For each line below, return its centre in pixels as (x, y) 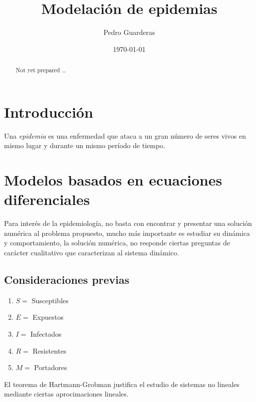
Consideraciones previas (67, 279)
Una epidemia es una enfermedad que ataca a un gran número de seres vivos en (125, 135)
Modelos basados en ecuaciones (113, 180)
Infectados (46, 333)
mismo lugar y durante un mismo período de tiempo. (85, 145)
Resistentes (49, 350)
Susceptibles (50, 300)
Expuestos (48, 317)
